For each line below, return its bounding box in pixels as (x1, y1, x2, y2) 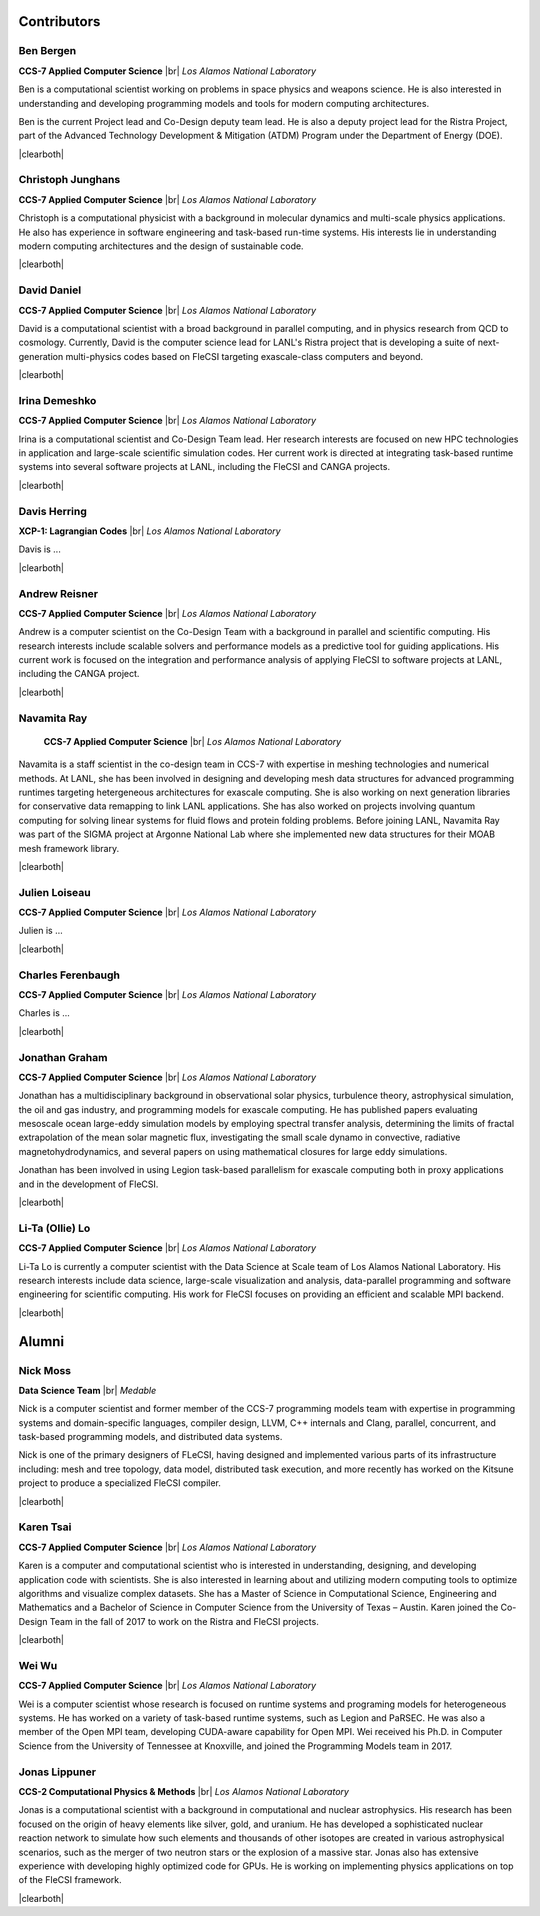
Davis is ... (18, 543, 62, 555)
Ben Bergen (18, 44, 77, 58)
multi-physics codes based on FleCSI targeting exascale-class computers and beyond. (65, 350, 424, 362)
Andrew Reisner (18, 586, 99, 600)
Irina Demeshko (18, 393, 97, 407)
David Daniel (18, 283, 82, 297)
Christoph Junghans (18, 173, 121, 187)
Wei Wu (18, 1658, 58, 1672)
